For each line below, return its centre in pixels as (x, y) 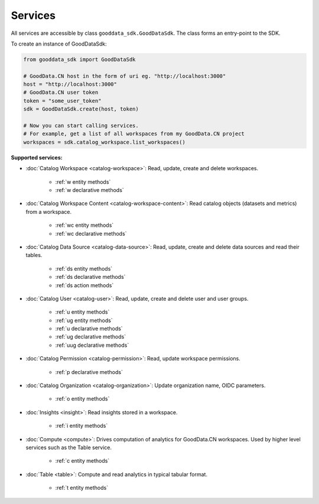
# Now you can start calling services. (81, 126)
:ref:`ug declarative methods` (91, 337)
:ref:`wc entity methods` (84, 225)
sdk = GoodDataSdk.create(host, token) (81, 109)
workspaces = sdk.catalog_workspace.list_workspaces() (104, 142)
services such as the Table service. (69, 447)
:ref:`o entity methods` (82, 399)
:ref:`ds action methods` (84, 285)
